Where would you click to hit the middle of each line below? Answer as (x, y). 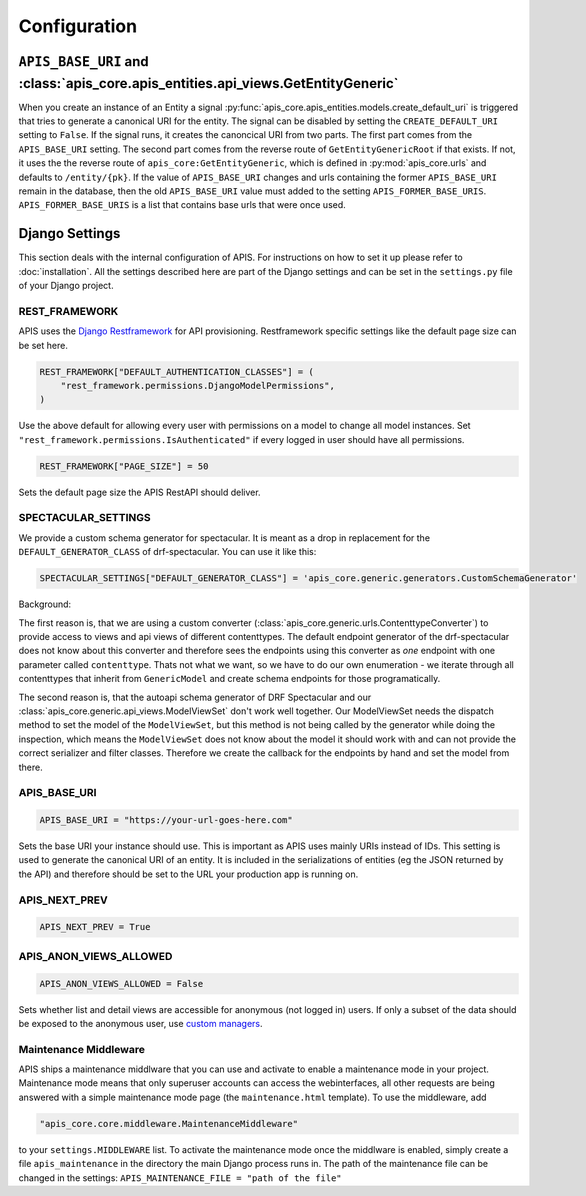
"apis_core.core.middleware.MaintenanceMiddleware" (169, 1123)
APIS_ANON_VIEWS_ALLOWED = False (121, 983)
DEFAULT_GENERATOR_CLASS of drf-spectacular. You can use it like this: (167, 552)
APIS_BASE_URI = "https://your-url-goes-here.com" (166, 820)
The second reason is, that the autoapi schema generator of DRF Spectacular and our (195, 697)
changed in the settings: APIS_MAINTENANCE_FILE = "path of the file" (180, 1177)
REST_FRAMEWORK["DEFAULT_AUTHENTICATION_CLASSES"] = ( (176, 371)
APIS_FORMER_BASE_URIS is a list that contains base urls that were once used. (182, 205)
